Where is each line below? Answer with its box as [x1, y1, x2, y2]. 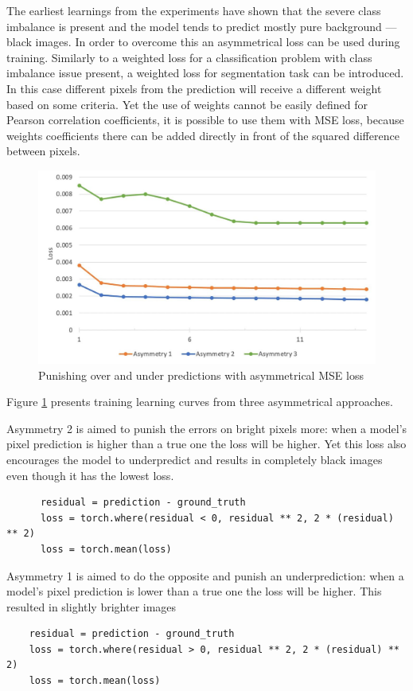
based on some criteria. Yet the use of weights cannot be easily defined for [6, 96, 368, 112]
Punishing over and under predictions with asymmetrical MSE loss [38, 366, 364, 383]
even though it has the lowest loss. [6, 467, 174, 483]
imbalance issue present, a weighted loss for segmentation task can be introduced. [6, 64, 404, 81]
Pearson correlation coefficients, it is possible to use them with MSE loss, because [6, 111, 404, 128]
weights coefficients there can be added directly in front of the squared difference [6, 127, 399, 143]
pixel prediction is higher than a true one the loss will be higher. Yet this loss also [6, 435, 407, 452]
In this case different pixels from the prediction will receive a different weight [6, 80, 382, 96]
